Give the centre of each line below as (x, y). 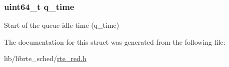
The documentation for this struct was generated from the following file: (115, 41)
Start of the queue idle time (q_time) (62, 25)
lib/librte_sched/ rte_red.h (45, 58)
